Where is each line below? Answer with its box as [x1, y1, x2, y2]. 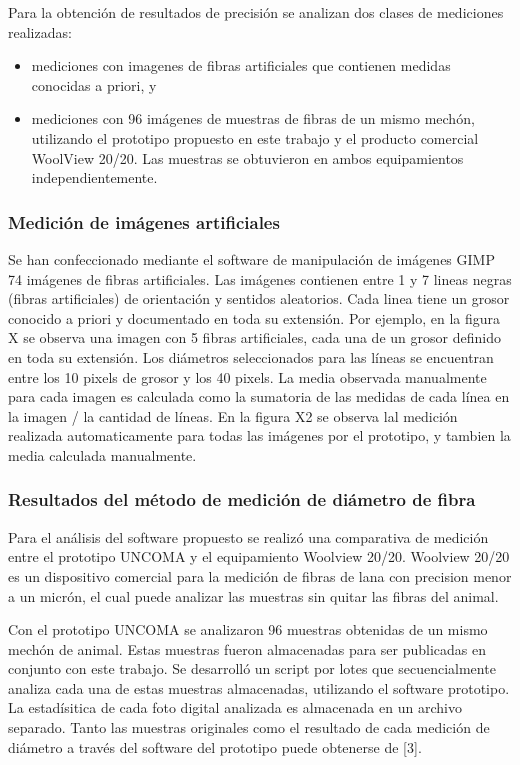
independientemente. [31, 167, 158, 188]
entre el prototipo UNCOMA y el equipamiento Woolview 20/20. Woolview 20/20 [8, 546, 510, 567]
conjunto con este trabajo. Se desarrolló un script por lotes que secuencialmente [8, 658, 496, 679]
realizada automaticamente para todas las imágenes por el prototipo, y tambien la [8, 425, 511, 446]
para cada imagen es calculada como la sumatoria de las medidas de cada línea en [8, 386, 510, 407]
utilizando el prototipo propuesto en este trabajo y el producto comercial [31, 127, 479, 148]
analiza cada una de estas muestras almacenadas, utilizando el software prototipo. [8, 677, 510, 698]
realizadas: [8, 21, 72, 42]
